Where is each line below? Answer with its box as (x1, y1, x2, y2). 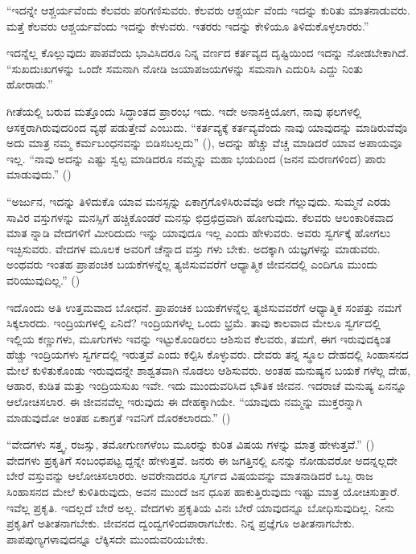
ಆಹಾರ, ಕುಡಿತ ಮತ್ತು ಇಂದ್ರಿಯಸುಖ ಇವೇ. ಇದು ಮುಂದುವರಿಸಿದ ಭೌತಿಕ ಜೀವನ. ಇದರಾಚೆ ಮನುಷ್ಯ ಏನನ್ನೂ (6, 377, 406, 394)
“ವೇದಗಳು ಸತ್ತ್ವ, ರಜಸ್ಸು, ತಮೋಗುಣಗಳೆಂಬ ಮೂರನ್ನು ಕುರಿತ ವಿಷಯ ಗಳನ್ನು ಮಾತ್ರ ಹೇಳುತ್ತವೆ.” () (6, 436, 375, 453)
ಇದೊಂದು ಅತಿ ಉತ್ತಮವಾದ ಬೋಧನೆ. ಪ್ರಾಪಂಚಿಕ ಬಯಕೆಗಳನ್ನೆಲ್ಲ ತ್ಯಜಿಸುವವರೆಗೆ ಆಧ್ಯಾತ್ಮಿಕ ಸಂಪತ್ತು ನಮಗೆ (6, 298, 402, 315)
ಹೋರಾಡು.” (6, 76, 53, 92)
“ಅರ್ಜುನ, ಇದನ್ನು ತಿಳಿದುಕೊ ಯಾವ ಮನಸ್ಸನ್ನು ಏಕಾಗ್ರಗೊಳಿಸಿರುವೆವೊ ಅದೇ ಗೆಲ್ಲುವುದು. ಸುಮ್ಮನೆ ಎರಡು (6, 192, 391, 209)
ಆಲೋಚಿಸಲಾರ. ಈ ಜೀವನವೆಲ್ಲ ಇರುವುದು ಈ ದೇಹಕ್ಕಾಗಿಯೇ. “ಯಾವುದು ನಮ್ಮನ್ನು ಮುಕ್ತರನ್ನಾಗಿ (6, 393, 363, 410)
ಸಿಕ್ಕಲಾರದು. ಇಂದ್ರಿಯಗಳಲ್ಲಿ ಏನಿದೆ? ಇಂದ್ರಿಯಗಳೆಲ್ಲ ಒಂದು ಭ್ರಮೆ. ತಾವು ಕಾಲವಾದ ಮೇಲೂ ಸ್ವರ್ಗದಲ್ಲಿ (6, 314, 381, 331)
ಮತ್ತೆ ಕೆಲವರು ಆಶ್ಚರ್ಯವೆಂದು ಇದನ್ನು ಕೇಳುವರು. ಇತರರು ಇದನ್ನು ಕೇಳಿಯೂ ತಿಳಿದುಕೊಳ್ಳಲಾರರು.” (6, 17, 369, 34)
